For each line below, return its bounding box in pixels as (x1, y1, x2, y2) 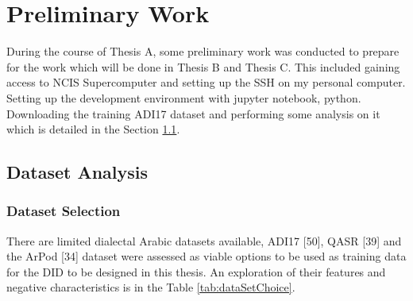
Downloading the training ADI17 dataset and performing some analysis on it (6, 105, 380, 122)
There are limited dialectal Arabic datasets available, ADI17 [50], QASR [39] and (6, 232, 402, 249)
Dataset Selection (6, 201, 121, 221)
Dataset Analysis (6, 160, 149, 184)
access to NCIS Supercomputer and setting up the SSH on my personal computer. (6, 74, 406, 91)
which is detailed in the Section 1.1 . (6, 121, 180, 137)
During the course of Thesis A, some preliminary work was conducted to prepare (6, 43, 399, 60)
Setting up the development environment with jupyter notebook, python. (6, 89, 361, 106)
